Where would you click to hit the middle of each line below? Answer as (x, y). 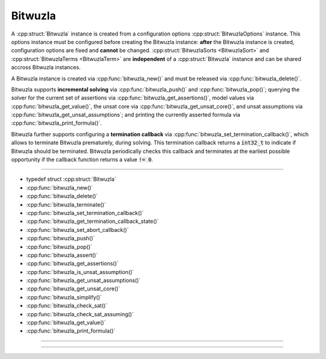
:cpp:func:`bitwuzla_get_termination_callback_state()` (93, 221)
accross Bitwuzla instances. (46, 67)
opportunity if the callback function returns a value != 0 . (82, 160)
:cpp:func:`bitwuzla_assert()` (62, 255)
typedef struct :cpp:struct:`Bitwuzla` (71, 179)
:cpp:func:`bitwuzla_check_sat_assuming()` (80, 314)
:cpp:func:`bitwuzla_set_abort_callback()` (78, 229)
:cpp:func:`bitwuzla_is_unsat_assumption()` (80, 272)
